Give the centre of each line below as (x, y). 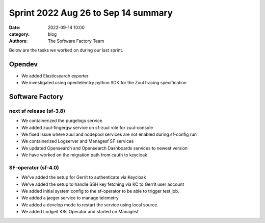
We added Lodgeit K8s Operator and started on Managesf (80, 212)
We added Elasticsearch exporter (55, 75)
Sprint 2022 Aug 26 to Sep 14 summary (91, 13)
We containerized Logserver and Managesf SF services (78, 141)
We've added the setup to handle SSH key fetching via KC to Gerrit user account (103, 184)
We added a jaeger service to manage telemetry (70, 198)
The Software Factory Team (76, 41)
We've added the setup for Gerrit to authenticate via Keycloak (84, 177)
